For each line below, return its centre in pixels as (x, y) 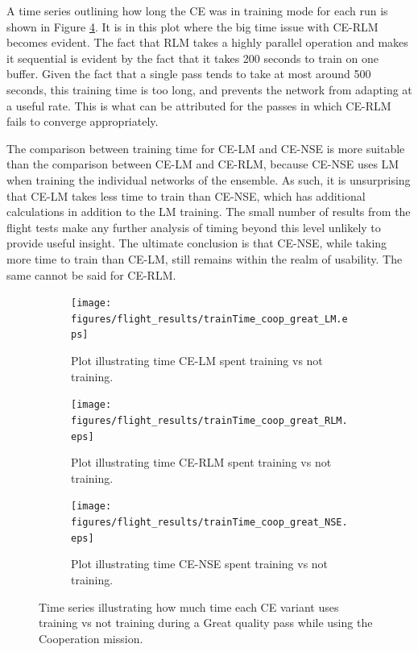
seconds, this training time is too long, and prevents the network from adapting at (209, 89)
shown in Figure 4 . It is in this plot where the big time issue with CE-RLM (192, 26)
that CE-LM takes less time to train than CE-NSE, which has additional (186, 195)
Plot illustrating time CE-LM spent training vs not (197, 361)
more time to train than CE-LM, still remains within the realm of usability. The (205, 258)
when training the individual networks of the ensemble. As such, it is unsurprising (209, 179)
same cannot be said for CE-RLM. (91, 274)
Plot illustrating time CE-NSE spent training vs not (200, 564)
